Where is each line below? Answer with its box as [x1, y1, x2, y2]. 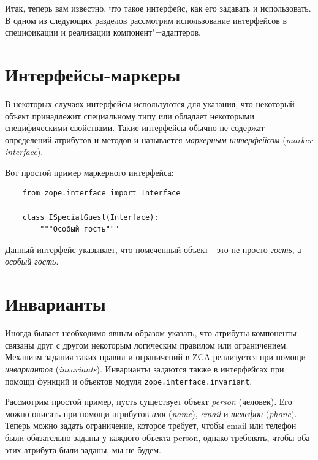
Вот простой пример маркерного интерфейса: [5, 165, 174, 178]
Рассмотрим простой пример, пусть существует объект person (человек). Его [5, 395, 292, 408]
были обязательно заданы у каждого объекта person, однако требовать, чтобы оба [5, 431, 310, 443]
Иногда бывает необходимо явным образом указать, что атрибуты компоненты [5, 326, 297, 339]
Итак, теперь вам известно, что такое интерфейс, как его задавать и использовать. [5, 2, 311, 14]
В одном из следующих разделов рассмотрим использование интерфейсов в [5, 13, 287, 26]
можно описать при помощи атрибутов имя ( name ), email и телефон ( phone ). [5, 407, 297, 420]
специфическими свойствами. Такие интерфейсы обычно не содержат [5, 121, 265, 134]
